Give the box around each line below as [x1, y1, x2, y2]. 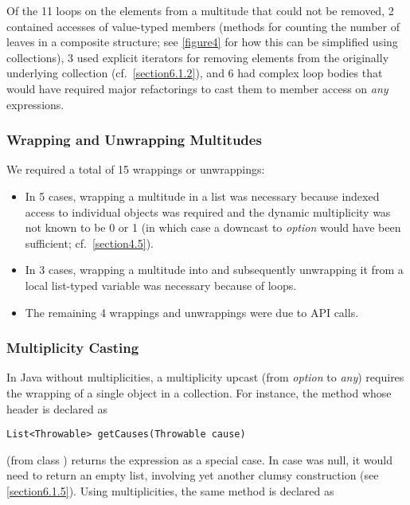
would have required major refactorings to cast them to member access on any [6, 80, 389, 96]
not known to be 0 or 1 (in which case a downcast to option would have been [25, 219, 401, 236]
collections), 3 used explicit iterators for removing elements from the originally [6, 49, 389, 65]
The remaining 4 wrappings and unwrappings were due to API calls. [25, 303, 359, 320]
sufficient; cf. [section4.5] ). [25, 234, 154, 251]
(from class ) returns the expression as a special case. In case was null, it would [6, 451, 393, 468]
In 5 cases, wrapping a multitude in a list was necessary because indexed [25, 187, 380, 204]
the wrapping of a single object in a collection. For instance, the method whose [6, 384, 392, 401]
